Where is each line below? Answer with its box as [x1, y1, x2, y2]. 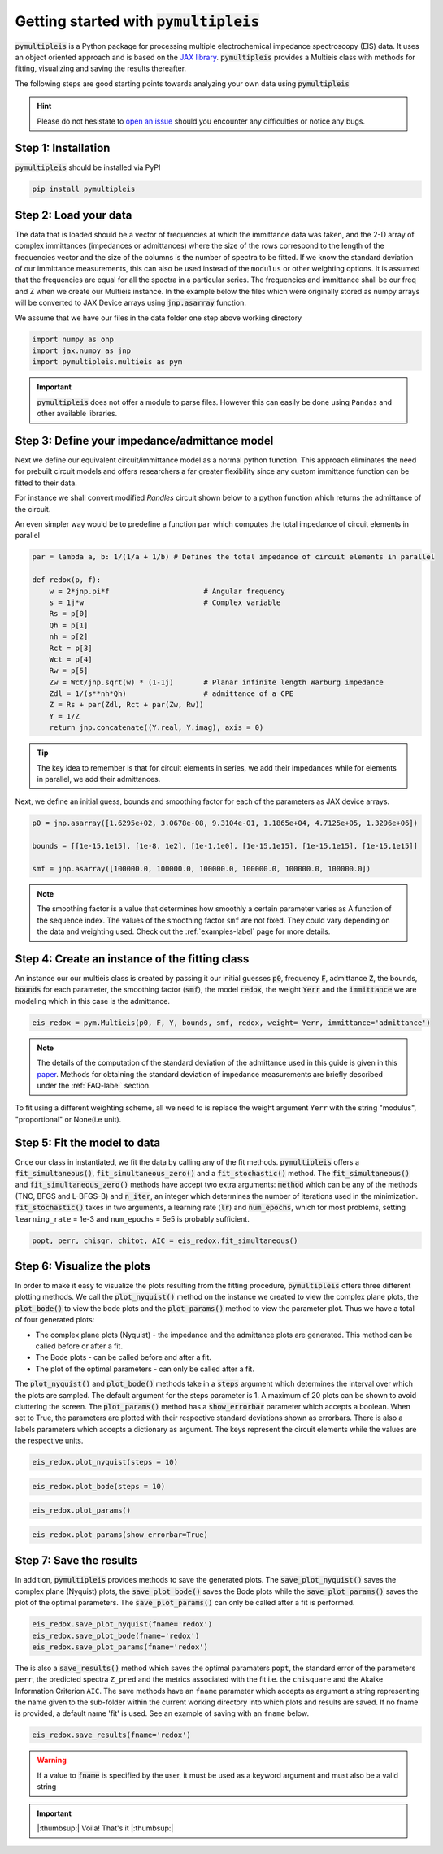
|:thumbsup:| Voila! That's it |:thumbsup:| [37, 1823, 174, 1833]
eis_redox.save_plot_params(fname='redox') [32, 1642, 209, 1652]
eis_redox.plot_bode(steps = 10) [32, 1482, 166, 1491]
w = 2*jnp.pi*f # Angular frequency [49, 586, 285, 596]
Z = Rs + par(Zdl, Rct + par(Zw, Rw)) [49, 700, 204, 710]
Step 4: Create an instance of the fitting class [15, 952, 250, 966]
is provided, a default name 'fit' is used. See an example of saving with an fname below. [15, 1709, 309, 1718]
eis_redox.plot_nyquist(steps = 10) [32, 1457, 179, 1467]
